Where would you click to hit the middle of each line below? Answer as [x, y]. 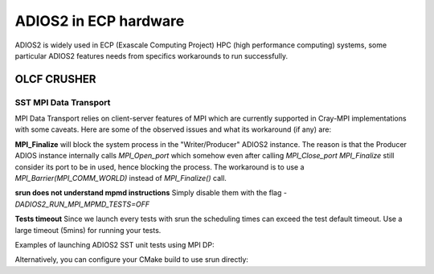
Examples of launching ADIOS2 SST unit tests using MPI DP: [115, 245]
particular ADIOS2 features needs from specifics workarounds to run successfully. [151, 55]
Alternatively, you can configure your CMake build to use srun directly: [132, 260]
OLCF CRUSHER [55, 79]
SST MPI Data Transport [63, 102]
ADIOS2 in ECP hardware [100, 21]
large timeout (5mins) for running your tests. [88, 230]
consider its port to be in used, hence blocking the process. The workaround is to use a [160, 167]
